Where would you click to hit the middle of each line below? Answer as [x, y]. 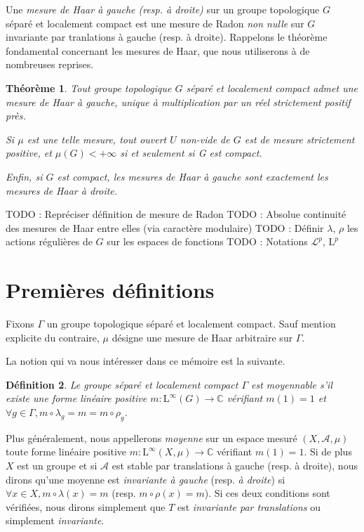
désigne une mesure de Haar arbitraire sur [202, 337]
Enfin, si [24, 176]
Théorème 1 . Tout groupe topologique [89, 87]
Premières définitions [110, 290]
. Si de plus [328, 452]
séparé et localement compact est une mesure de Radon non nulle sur [155, 23]
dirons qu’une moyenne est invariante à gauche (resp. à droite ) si [146, 479]
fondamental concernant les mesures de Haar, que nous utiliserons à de [158, 50]
